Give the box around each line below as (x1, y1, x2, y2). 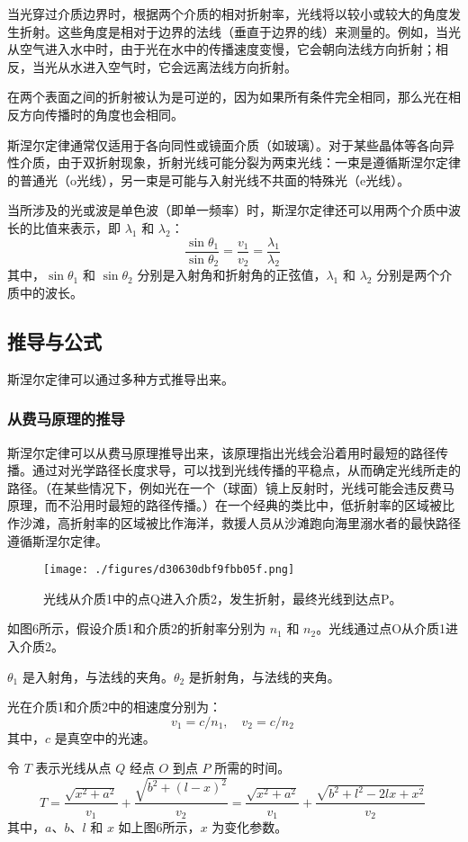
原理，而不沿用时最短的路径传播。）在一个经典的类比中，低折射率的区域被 (7, 496, 442, 515)
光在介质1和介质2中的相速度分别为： (7, 697, 221, 716)
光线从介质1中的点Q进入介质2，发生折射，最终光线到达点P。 (43, 588, 402, 607)
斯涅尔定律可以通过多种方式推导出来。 (7, 369, 234, 388)
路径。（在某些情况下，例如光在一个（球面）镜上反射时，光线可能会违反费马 (7, 478, 454, 497)
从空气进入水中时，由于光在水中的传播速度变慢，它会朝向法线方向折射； (7, 40, 436, 58)
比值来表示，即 (31, 218, 121, 237)
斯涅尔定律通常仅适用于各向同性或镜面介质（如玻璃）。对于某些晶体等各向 (7, 135, 442, 154)
